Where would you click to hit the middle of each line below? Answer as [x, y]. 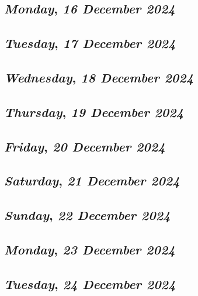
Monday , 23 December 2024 [90, 249]
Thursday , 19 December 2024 [94, 111]
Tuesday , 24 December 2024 [90, 283]
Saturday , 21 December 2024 [92, 180]
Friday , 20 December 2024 [85, 146]
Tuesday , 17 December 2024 [90, 43]
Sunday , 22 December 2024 [87, 215]
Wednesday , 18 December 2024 [99, 77]
